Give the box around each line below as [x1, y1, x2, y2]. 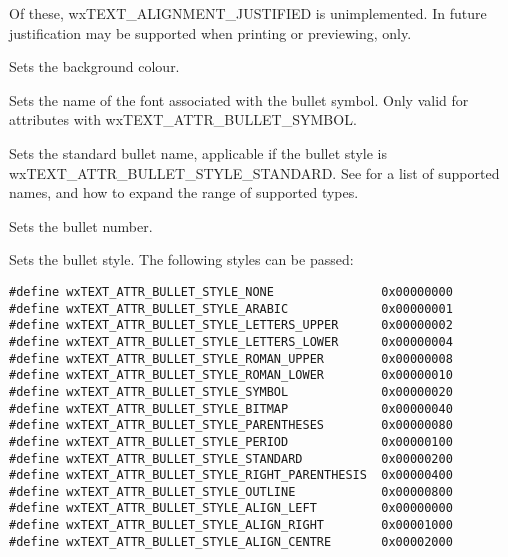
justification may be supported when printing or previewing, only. [9, 22, 412, 43]
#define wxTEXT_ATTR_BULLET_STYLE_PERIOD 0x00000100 [9, 434, 453, 449]
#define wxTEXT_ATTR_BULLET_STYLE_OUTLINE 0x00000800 [9, 484, 453, 499]
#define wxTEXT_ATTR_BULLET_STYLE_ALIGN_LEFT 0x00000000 [9, 501, 453, 516]
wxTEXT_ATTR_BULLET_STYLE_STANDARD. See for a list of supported [9, 162, 500, 183]
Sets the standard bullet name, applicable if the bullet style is [9, 142, 387, 163]
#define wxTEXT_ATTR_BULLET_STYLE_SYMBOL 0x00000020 [9, 384, 453, 399]
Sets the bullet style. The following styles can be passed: [9, 249, 354, 270]
